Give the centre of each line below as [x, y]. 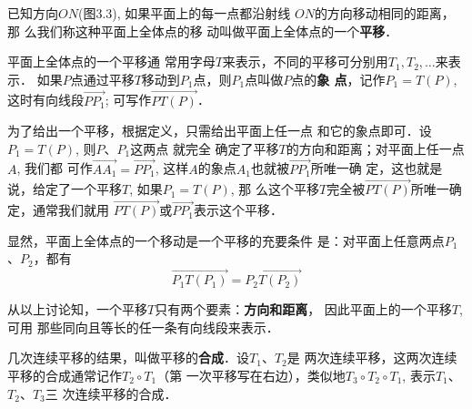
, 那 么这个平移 [275, 189]
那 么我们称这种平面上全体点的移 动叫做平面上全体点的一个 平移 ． [203, 31]
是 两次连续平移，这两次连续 [372, 358]
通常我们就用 [70, 210]
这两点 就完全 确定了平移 [205, 148]
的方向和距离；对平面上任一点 [375, 148]
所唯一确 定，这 [357, 168]
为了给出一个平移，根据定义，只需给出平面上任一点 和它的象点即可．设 [220, 131]
